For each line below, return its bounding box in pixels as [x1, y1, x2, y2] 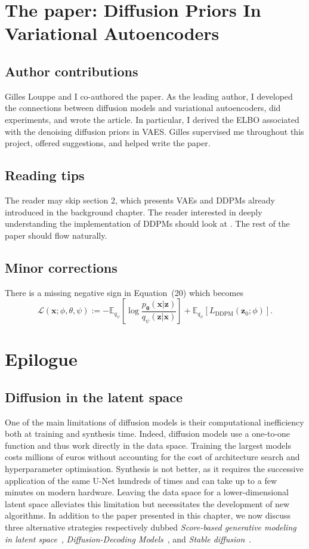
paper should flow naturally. [5, 229, 107, 241]
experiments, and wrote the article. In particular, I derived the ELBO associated [5, 113, 299, 125]
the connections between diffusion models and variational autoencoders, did [5, 101, 281, 114]
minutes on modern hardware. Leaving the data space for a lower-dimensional [5, 486, 289, 498]
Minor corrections [5, 258, 118, 276]
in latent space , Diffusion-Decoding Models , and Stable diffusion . [5, 532, 252, 545]
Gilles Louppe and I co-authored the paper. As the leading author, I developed [5, 90, 293, 102]
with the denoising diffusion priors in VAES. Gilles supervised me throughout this [5, 125, 304, 137]
